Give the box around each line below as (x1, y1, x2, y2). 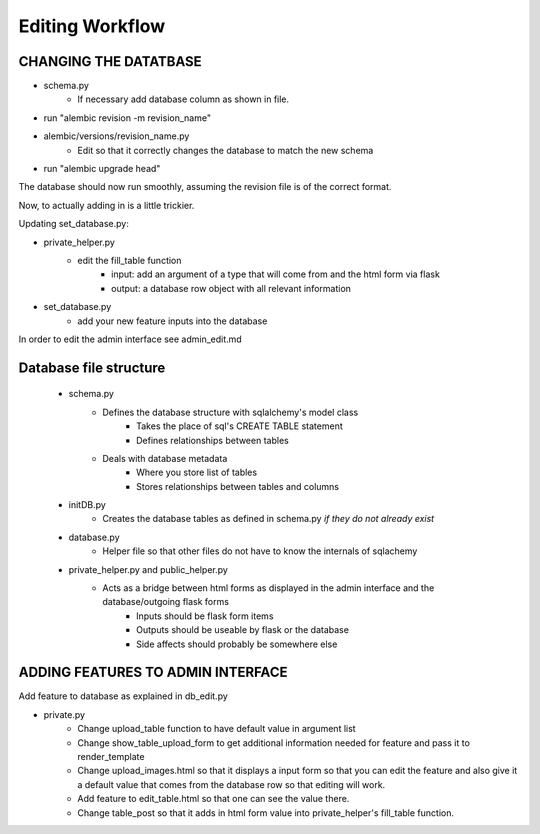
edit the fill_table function (77, 254, 182, 266)
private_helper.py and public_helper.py (68, 563, 229, 575)
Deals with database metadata (102, 452, 228, 464)
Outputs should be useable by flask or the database (136, 624, 350, 636)
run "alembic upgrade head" (43, 163, 161, 175)
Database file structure (18, 359, 166, 376)
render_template (77, 751, 145, 763)
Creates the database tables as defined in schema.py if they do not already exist (102, 513, 435, 525)
